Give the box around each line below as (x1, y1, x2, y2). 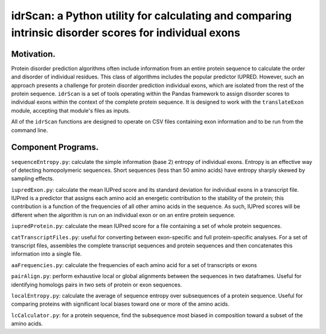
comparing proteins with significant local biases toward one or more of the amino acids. (11, 300, 229, 307)
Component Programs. (11, 142, 99, 153)
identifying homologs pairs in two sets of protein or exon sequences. (11, 281, 182, 288)
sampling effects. (11, 175, 54, 182)
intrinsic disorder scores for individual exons (11, 26, 241, 39)
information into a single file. (11, 250, 82, 257)
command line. (11, 127, 48, 134)
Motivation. (11, 49, 56, 59)
